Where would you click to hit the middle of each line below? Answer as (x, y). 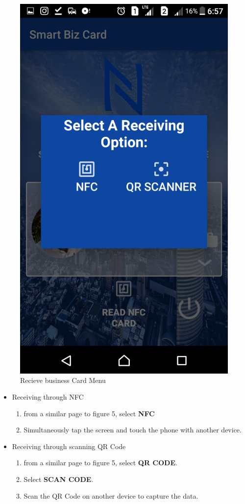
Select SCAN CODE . (59, 479)
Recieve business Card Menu (63, 380)
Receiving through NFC (48, 396)
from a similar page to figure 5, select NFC (89, 413)
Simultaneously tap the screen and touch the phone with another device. (133, 430)
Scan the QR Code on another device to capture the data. (111, 495)
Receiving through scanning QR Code (69, 446)
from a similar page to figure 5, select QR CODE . (100, 463)
